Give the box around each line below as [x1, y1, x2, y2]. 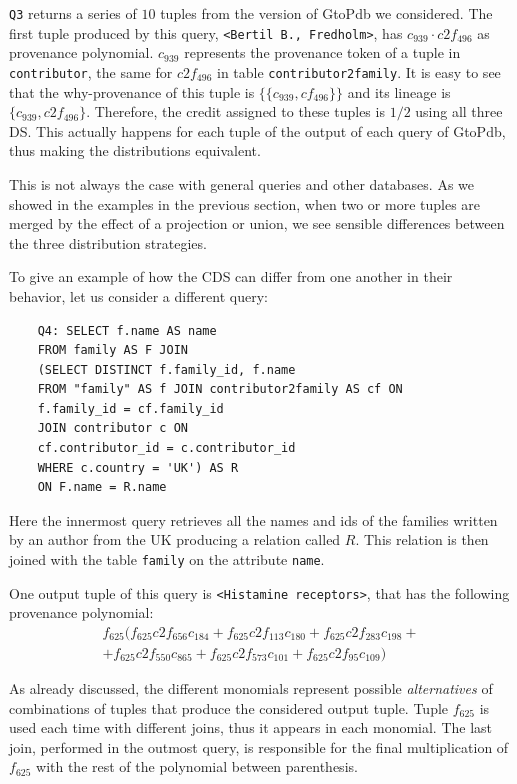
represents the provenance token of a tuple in [184, 42, 461, 63]
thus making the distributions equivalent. [9, 140, 261, 161]
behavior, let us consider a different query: [9, 285, 268, 306]
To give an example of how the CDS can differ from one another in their [9, 266, 453, 287]
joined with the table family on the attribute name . [9, 549, 325, 570]
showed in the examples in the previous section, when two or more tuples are [9, 193, 481, 214]
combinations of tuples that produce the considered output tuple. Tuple [9, 697, 449, 718]
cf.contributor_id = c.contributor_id [37, 441, 296, 456]
